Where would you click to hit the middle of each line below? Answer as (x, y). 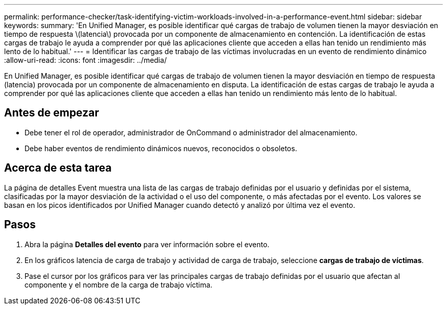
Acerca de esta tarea (58, 168)
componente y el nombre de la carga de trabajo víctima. (119, 284)
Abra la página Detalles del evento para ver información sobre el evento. (147, 244)
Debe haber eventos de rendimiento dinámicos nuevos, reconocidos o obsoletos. (161, 148)
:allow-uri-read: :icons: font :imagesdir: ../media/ (85, 60)
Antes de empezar (52, 113)
